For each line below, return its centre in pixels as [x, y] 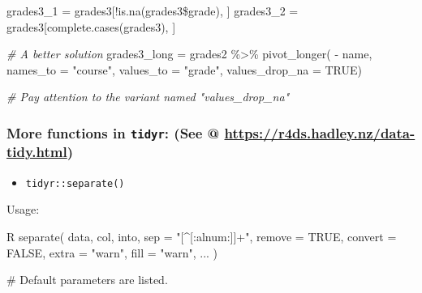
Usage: [23, 209]
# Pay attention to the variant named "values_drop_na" [148, 97]
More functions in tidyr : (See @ [113, 132]
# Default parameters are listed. [87, 280]
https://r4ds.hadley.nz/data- [320, 132]
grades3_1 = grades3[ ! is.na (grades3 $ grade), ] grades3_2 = [153, 11]
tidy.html [37, 152]
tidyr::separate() [75, 183]
